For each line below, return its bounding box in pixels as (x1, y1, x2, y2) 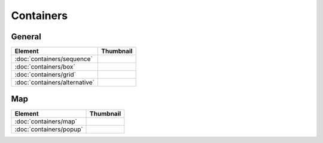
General (11, 32, 42, 42)
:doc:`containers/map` (14, 117, 77, 125)
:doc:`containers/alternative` (14, 78, 95, 86)
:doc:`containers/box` (14, 63, 75, 71)
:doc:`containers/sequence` (14, 55, 93, 63)
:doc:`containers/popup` (14, 125, 83, 133)
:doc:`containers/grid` (14, 70, 76, 79)
